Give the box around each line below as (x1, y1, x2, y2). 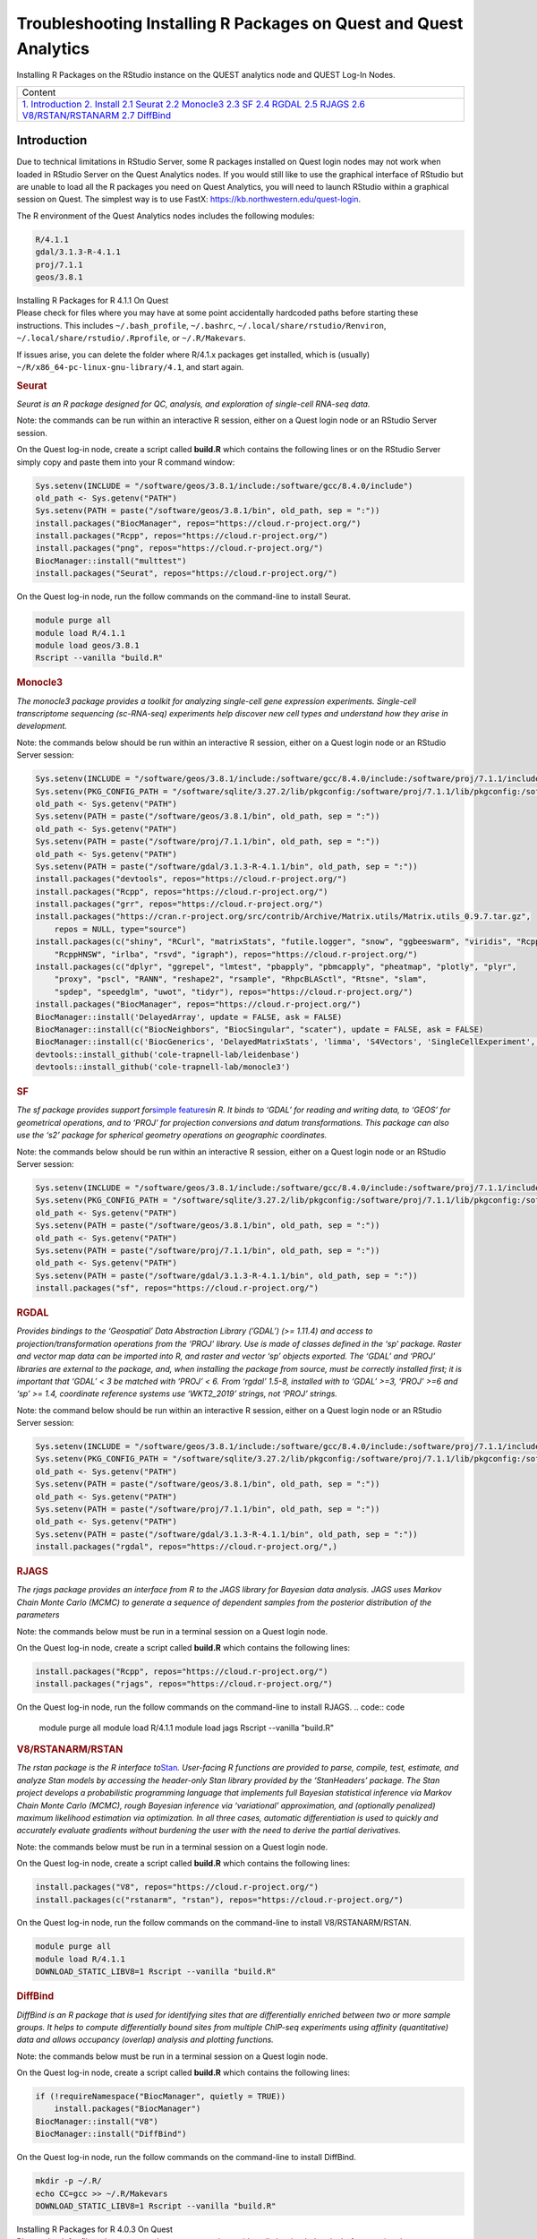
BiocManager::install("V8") (35, 2116, 158, 2126)
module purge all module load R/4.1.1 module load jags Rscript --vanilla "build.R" (38, 1722, 335, 1733)
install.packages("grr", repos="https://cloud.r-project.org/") (35, 899, 324, 909)
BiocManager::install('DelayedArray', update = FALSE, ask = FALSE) (35, 1012, 343, 1022)
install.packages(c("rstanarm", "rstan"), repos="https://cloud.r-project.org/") (35, 1894, 405, 1905)
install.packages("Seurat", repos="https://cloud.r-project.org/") (35, 569, 338, 579)
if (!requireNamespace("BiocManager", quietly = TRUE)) (35, 2091, 286, 2102)
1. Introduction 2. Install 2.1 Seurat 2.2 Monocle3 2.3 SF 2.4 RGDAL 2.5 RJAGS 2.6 (21, 98, 366, 110)
